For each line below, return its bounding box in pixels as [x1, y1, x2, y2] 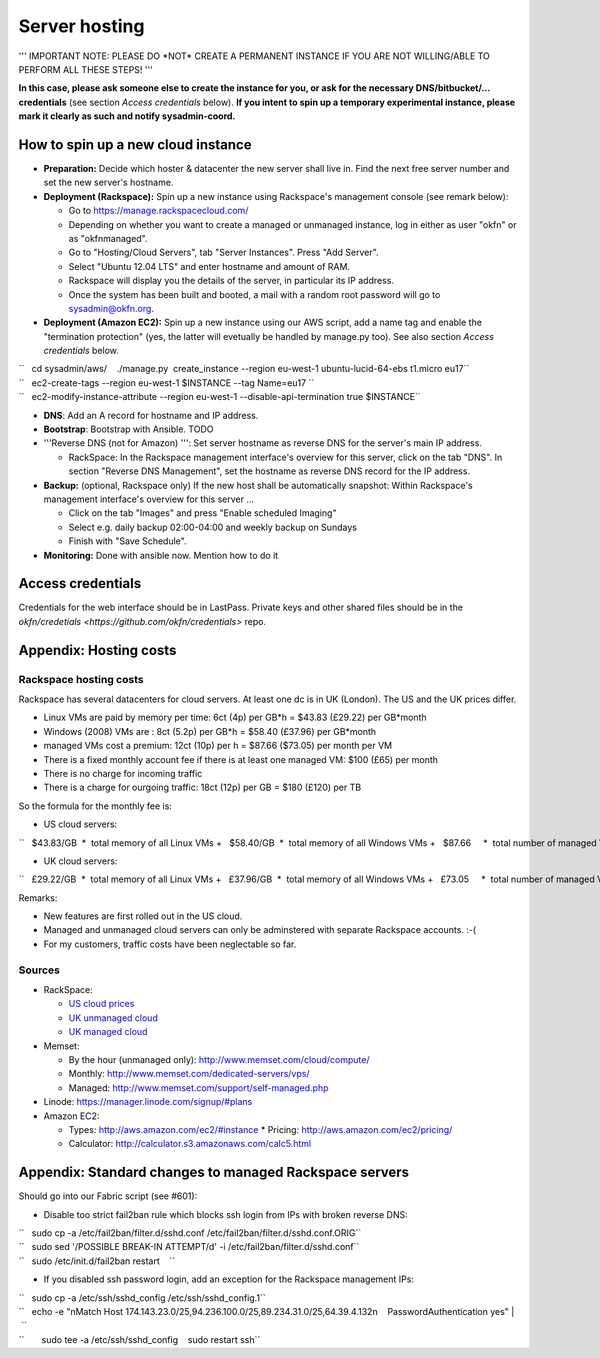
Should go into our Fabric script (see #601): [18, 1190, 198, 1202]
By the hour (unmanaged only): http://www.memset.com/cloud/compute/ [68, 1053, 370, 1065]
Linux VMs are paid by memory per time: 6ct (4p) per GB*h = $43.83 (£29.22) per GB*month [43, 711, 427, 724]
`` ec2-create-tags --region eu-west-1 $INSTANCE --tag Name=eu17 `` [18, 376, 315, 389]
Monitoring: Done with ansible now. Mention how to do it [43, 549, 279, 561]
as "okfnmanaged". [68, 232, 149, 244]
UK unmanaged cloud [68, 1011, 159, 1024]
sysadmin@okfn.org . [68, 302, 155, 314]
